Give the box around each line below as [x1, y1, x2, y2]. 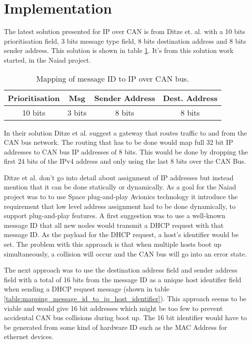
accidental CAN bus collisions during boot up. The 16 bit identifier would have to [4, 312, 247, 323]
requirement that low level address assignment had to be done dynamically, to [4, 201, 236, 211]
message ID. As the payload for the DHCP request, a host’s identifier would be [4, 229, 239, 240]
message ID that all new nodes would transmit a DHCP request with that [4, 220, 224, 230]
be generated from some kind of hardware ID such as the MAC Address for [4, 322, 227, 332]
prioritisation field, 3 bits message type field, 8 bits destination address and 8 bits [4, 35, 246, 46]
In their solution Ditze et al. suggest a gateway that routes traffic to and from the [4, 127, 247, 137]
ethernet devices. [4, 331, 54, 342]
